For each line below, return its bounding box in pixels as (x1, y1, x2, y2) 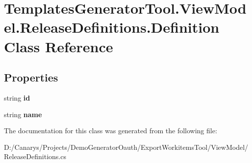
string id (4, 92, 30, 102)
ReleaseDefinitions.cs (4, 151, 66, 162)
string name (4, 109, 42, 119)
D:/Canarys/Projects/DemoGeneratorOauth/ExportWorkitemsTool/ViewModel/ (4, 142, 249, 152)
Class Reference (4, 36, 113, 56)
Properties (4, 70, 58, 85)
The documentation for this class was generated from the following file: (4, 125, 217, 136)
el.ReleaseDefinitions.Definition (4, 17, 220, 37)
